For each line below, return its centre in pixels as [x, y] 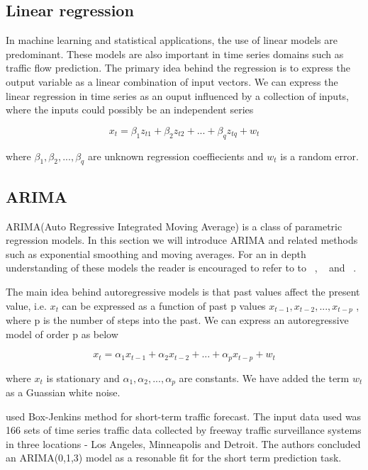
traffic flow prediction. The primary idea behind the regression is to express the [178, 68]
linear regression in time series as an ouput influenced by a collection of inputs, [178, 95]
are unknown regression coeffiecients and [175, 156]
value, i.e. [26, 305]
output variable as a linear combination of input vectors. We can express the [172, 81]
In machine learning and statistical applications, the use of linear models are [172, 40]
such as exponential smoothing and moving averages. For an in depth [156, 253]
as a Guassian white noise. [63, 392]
